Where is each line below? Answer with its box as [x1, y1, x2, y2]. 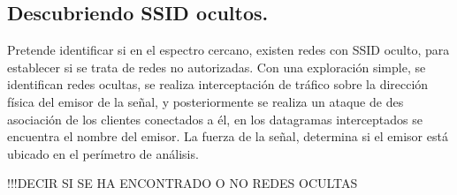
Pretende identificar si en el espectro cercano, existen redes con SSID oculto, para [7, 41, 450, 59]
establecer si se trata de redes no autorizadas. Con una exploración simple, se [7, 57, 426, 76]
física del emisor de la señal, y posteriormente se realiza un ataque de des [7, 92, 404, 110]
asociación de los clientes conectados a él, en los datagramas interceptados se [7, 109, 423, 128]
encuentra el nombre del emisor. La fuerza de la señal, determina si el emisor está [7, 127, 448, 146]
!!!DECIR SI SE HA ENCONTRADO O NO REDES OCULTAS [7, 174, 358, 192]
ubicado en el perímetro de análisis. [7, 144, 199, 162]
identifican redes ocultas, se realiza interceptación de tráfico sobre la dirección [7, 75, 429, 94]
